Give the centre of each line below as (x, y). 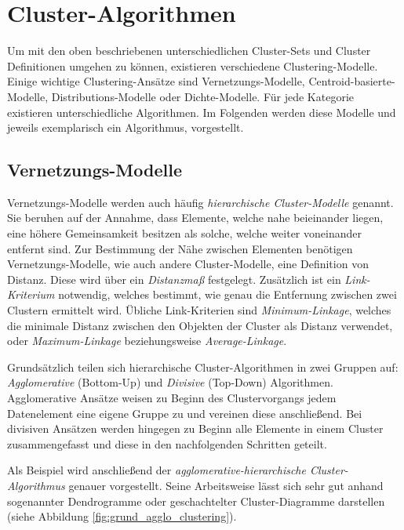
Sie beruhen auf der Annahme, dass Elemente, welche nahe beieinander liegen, (195, 218)
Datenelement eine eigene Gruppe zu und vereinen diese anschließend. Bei (185, 413)
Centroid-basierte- (352, 81)
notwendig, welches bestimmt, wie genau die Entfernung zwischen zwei (227, 294)
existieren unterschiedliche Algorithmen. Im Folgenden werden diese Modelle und (202, 112)
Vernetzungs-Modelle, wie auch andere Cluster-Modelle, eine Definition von (188, 264)
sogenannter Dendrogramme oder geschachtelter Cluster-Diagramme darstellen (196, 501)
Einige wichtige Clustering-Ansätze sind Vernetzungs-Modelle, (156, 81)
